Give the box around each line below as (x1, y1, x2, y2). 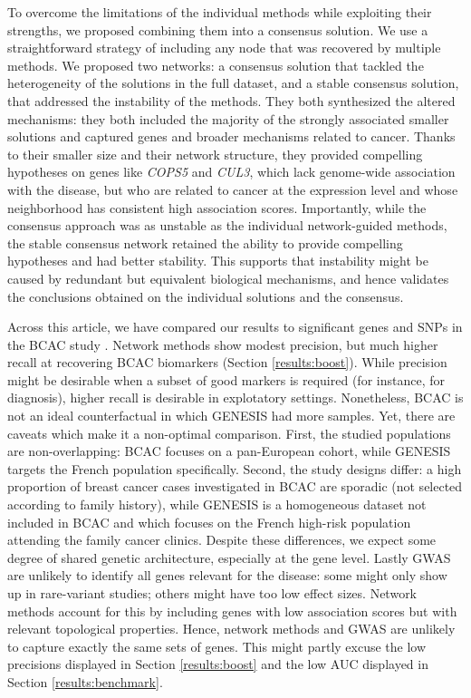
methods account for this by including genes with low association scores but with (7, 601, 457, 620)
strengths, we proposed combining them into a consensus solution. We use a (7, 20, 428, 39)
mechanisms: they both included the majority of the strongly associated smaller (7, 109, 449, 128)
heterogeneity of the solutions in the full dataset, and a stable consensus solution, (7, 73, 459, 92)
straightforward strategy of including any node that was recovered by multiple (7, 38, 441, 57)
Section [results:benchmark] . (7, 672, 163, 691)
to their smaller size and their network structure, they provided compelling (7, 144, 423, 163)
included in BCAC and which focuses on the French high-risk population (7, 512, 411, 531)
